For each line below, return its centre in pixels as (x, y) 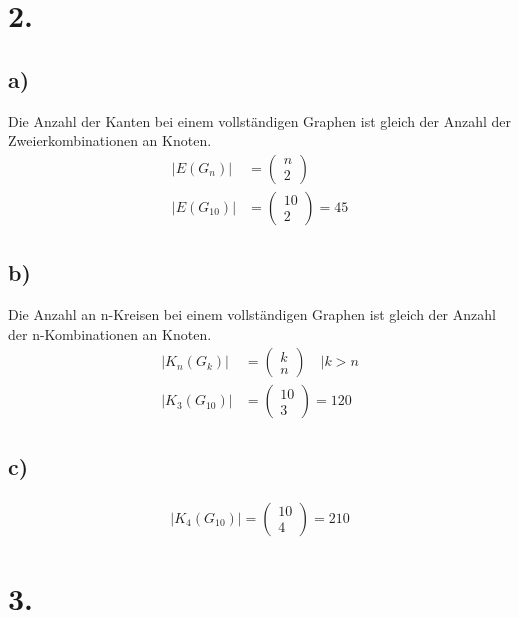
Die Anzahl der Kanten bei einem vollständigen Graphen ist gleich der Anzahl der (260, 120)
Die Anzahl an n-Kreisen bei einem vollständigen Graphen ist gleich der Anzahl (252, 314)
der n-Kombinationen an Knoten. (110, 333)
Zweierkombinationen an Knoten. (110, 140)
